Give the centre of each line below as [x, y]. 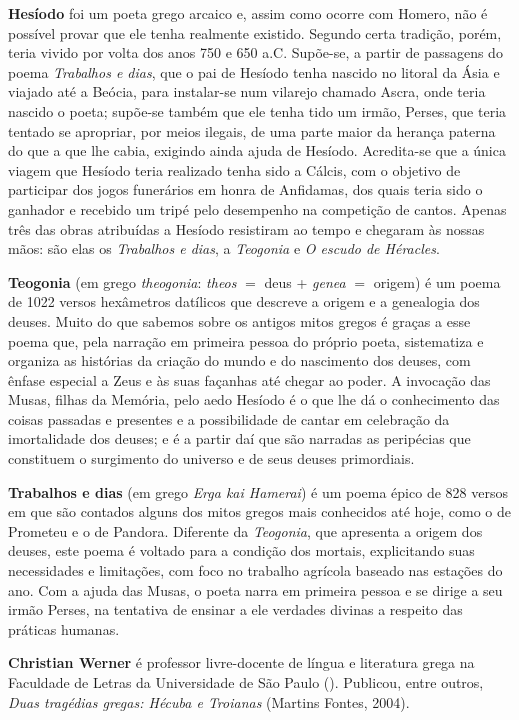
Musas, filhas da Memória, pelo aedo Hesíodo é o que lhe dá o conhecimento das [254, 399]
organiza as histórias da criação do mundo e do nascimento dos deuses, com [239, 360]
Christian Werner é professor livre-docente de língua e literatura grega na [241, 662]
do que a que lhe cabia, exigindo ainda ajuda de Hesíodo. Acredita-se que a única [257, 150]
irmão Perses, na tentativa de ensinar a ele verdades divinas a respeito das [235, 609]
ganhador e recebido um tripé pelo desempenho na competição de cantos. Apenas [257, 208]
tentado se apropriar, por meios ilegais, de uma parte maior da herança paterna [252, 130]
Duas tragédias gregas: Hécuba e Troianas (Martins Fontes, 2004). [209, 701]
